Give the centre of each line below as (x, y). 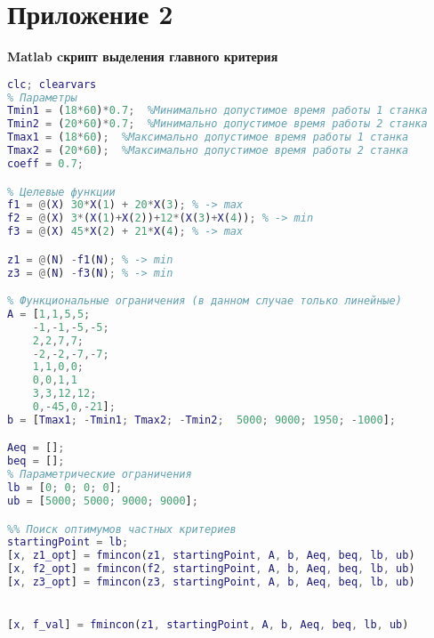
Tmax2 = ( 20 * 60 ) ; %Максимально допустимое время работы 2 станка (208, 151)
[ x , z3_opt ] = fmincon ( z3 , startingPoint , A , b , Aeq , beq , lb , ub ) (211, 582)
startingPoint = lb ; (68, 542)
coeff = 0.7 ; (45, 163)
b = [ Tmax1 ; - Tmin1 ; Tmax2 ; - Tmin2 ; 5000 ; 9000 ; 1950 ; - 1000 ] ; (202, 420)
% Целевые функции (61, 192)
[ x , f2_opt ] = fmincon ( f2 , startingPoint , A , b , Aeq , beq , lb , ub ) (211, 569)
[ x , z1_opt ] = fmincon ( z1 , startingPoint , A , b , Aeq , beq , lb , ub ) (211, 556)
